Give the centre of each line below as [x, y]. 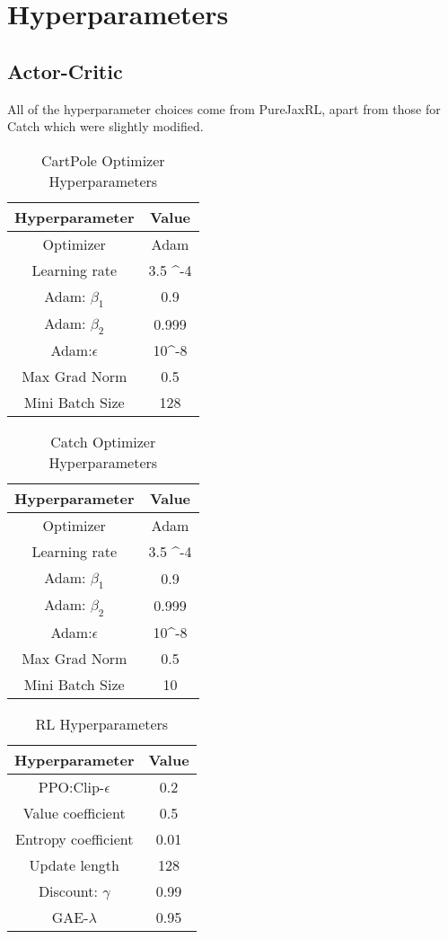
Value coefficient [74, 812]
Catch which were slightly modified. [105, 126]
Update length [74, 864]
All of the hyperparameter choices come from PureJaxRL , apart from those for [224, 108]
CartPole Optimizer [103, 160]
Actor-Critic [65, 71]
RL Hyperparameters [102, 723]
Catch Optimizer [103, 442]
